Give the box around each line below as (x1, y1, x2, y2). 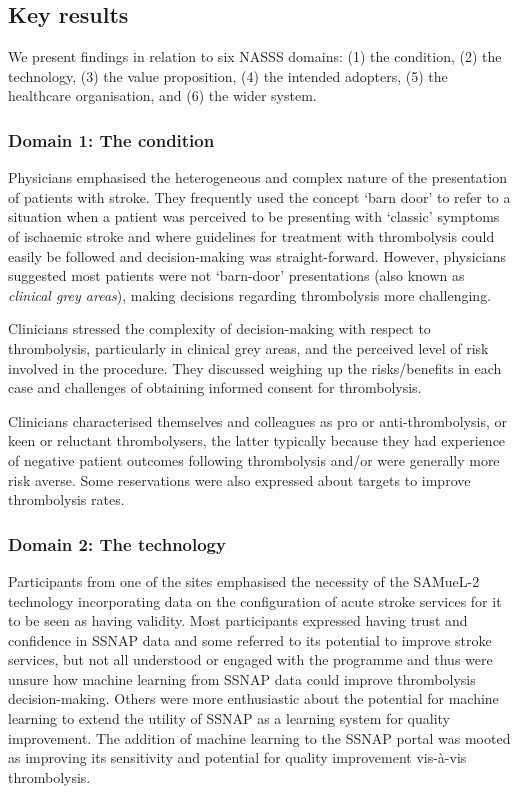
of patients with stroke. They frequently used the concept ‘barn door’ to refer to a (8, 186, 511, 207)
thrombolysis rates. (8, 489, 125, 510)
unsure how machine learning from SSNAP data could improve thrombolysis (8, 668, 476, 689)
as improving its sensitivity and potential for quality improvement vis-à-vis (8, 747, 467, 768)
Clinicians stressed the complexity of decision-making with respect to (8, 318, 431, 339)
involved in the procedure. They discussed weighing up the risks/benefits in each (8, 357, 502, 378)
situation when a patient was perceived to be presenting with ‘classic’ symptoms (8, 206, 500, 227)
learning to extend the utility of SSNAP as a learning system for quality (8, 708, 450, 729)
